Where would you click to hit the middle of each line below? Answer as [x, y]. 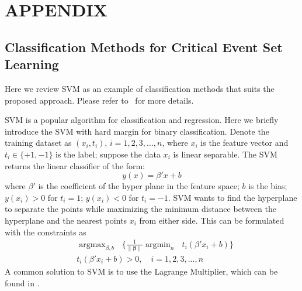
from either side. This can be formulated [212, 220]
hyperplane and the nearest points [66, 220]
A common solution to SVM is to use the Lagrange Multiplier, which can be [141, 271]
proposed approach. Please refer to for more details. [99, 100]
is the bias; [268, 186]
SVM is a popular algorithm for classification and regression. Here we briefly [142, 120]
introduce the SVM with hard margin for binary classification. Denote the [137, 131]
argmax [92, 244]
